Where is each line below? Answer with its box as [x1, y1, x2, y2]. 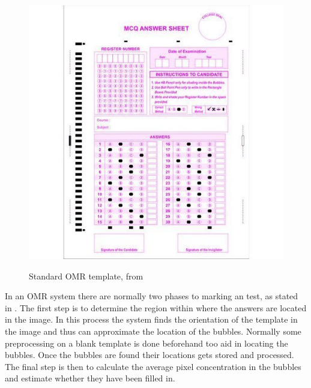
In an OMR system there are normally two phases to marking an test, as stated [5, 290, 298, 302]
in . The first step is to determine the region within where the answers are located [5, 301, 307, 314]
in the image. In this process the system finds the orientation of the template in [5, 313, 298, 326]
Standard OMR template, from [29, 269, 143, 282]
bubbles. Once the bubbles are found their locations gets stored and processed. [5, 348, 294, 361]
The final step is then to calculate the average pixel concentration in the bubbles [5, 360, 301, 372]
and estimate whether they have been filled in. [5, 372, 175, 384]
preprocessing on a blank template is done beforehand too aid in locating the [5, 336, 288, 349]
